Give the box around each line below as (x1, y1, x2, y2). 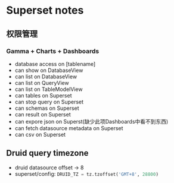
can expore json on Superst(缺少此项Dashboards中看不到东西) (14, 118, 169, 125)
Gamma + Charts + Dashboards (6, 47, 100, 55)
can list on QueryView (14, 79, 70, 86)
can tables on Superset (14, 91, 72, 99)
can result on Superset (14, 111, 71, 118)
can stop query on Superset (14, 98, 84, 105)
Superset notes (6, 4, 84, 17)
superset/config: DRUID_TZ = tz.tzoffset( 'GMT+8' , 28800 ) (14, 170, 159, 177)
